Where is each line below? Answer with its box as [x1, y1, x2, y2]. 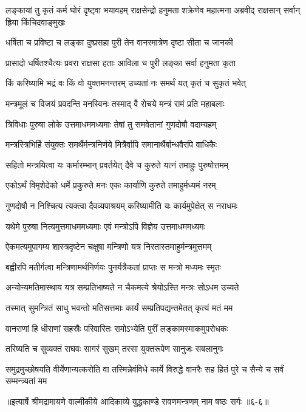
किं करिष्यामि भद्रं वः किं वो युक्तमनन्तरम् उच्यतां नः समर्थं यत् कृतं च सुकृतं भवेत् [5, 77, 246, 89]
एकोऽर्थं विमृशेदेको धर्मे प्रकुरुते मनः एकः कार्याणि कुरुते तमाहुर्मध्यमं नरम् [5, 179, 216, 191]
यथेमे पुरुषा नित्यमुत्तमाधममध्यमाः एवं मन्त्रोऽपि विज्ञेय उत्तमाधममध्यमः [5, 219, 205, 232]
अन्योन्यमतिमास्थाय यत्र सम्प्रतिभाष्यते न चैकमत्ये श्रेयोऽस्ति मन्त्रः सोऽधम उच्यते [5, 281, 239, 294]
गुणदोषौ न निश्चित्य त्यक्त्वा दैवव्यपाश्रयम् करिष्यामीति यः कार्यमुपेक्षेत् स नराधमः [5, 199, 238, 211]
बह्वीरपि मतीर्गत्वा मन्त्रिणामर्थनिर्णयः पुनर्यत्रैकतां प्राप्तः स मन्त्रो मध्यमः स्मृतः [5, 260, 221, 273]
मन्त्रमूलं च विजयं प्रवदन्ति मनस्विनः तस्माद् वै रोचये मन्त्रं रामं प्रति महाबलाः [5, 97, 225, 109]
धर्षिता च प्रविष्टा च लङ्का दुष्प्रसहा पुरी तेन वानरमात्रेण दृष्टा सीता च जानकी [5, 36, 233, 49]
